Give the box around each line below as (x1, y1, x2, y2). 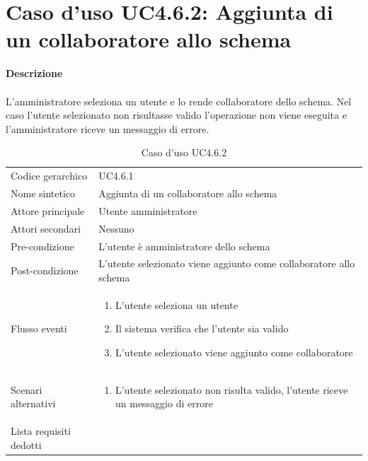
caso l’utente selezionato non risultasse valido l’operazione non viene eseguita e (6, 107, 347, 122)
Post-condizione (11, 263, 79, 278)
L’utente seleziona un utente (115, 297, 238, 312)
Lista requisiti (11, 424, 71, 438)
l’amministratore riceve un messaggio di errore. (6, 121, 209, 136)
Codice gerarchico (11, 168, 88, 183)
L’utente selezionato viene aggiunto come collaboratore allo (98, 256, 355, 271)
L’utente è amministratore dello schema (98, 238, 270, 253)
